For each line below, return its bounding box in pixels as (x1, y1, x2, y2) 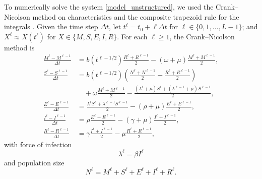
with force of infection (4, 139, 72, 149)
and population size (4, 157, 64, 167)
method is (4, 42, 35, 52)
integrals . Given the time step (4, 21, 98, 32)
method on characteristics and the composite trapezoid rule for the (32, 11, 239, 22)
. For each (117, 31, 148, 41)
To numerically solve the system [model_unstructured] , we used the (4, 2, 214, 12)
